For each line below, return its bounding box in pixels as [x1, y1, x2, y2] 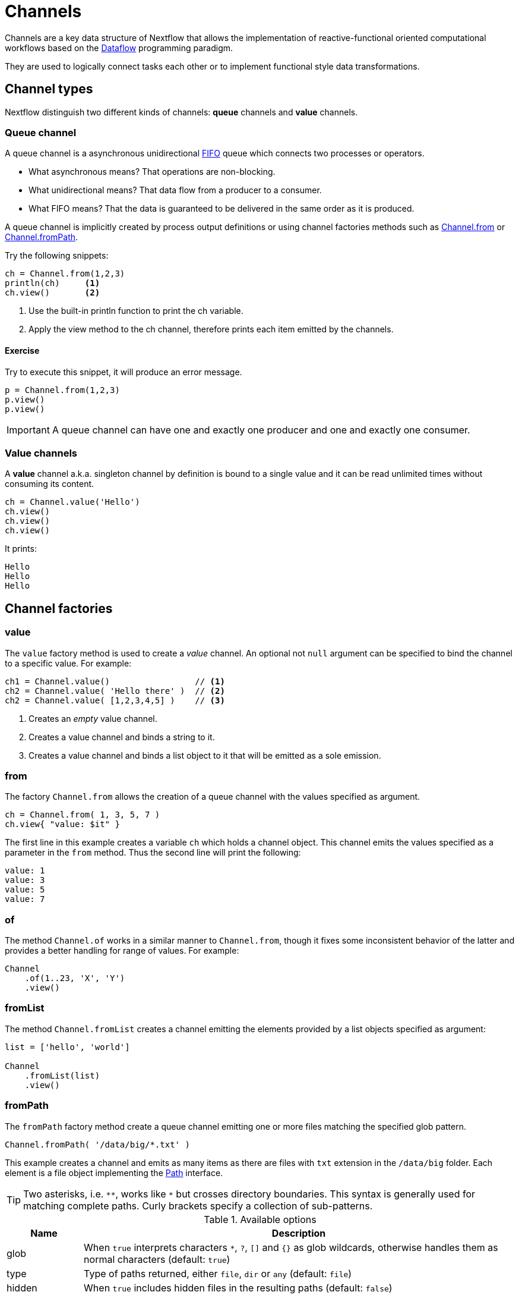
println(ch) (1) [5, 278, 100, 288]
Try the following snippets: [5, 250, 109, 261]
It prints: [5, 543, 37, 554]
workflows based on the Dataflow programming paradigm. [5, 42, 233, 53]
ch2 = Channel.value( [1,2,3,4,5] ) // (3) [5, 695, 225, 705]
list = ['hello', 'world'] [5, 1042, 130, 1052]
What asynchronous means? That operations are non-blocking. [29, 166, 276, 177]
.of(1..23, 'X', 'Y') [24, 973, 125, 983]
